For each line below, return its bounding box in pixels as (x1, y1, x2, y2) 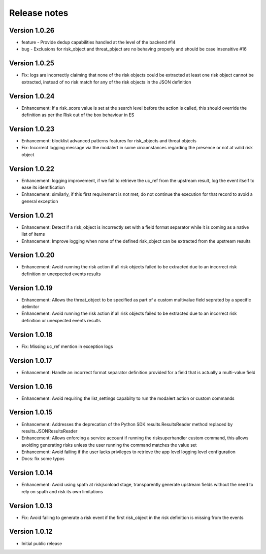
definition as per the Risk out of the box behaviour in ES (21, 112, 134, 118)
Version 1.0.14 (9, 469, 53, 477)
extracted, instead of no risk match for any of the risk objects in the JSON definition (21, 79, 192, 85)
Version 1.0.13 (9, 502, 53, 510)
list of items (21, 231, 45, 237)
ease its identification (21, 184, 65, 190)
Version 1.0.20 (9, 251, 55, 259)
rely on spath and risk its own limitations (21, 488, 103, 494)
